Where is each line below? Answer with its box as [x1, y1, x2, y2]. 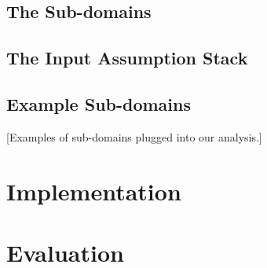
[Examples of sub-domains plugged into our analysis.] [6, 128, 262, 145]
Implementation [6, 174, 181, 207]
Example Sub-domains [6, 91, 192, 116]
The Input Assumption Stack [6, 46, 248, 70]
